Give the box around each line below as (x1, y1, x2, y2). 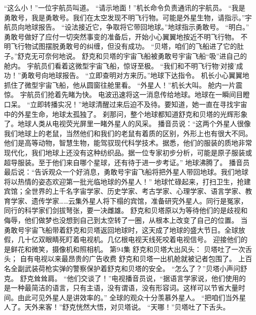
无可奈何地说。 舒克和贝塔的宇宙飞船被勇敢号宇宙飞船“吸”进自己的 (31, 50, 247, 61)
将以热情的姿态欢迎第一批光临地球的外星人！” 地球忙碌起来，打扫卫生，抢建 (4, 176, 251, 186)
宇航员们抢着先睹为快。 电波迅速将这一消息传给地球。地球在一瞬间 (20, 89, 236, 100)
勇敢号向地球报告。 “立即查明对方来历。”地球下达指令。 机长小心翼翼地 (21, 70, 250, 80)
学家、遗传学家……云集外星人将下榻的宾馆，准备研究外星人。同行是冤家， (10, 195, 248, 206)
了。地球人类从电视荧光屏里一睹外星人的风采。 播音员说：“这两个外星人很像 (4, 118, 251, 129)
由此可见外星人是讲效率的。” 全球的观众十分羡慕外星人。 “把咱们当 (17, 292, 232, 302)
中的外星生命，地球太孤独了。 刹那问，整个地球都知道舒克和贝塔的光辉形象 (4, 108, 248, 119)
